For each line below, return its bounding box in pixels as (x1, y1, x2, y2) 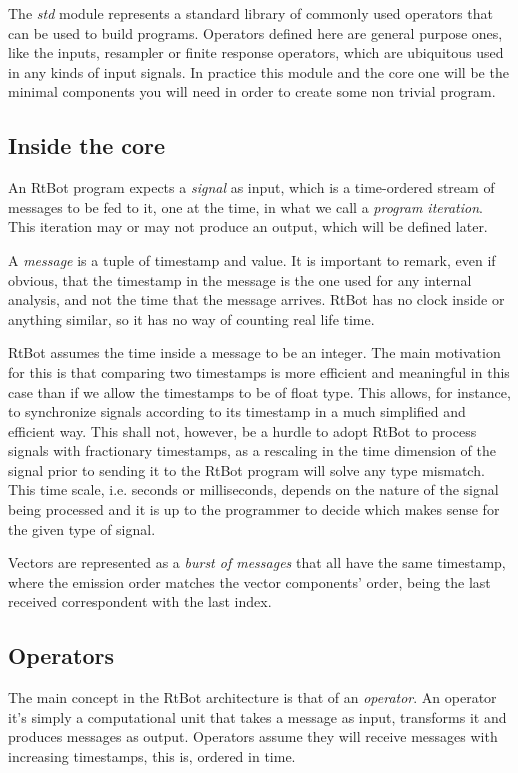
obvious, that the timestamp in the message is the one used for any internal (8, 269, 472, 290)
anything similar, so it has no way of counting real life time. (8, 308, 375, 329)
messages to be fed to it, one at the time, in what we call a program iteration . (8, 196, 483, 217)
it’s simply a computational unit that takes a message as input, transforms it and (8, 706, 507, 727)
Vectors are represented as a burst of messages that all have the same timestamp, (8, 552, 506, 573)
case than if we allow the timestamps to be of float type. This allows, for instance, (8, 381, 511, 402)
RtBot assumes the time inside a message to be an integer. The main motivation (8, 342, 501, 363)
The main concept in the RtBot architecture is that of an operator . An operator (8, 687, 497, 708)
